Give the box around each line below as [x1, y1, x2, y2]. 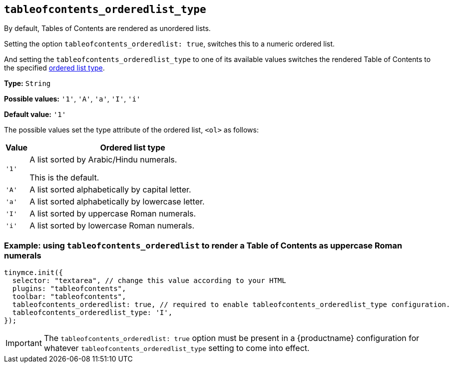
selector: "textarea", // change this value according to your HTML [12, 276, 286, 285]
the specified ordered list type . [4, 63, 105, 72]
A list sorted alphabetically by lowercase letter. [29, 196, 205, 207]
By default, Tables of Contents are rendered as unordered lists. [4, 24, 211, 33]
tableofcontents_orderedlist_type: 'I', [12, 308, 173, 317]
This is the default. [29, 172, 99, 183]
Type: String [4, 79, 51, 88]
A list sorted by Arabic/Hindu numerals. [29, 154, 177, 165]
